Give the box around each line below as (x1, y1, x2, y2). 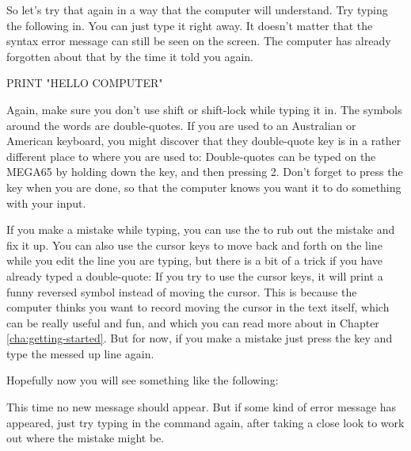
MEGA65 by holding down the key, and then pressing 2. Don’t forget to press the (6, 163, 403, 180)
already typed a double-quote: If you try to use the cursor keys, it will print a (6, 267, 383, 284)
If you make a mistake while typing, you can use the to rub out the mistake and (6, 221, 395, 238)
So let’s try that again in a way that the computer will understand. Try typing (6, 2, 388, 17)
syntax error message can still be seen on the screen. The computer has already (6, 32, 391, 49)
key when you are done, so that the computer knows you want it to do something (6, 178, 401, 195)
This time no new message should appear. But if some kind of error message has (6, 399, 397, 415)
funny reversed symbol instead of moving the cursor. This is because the (6, 283, 357, 300)
